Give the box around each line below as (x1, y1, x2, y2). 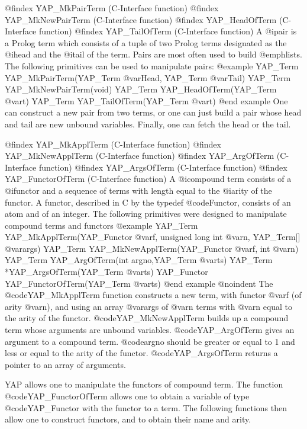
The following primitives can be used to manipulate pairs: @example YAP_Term (5, 59, 299, 72)
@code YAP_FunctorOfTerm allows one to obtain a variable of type (5, 390, 250, 402)
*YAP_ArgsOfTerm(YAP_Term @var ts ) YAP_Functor (5, 265, 208, 278)
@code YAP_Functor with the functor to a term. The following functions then (5, 401, 287, 414)
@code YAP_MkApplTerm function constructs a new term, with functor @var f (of (5, 289, 302, 301)
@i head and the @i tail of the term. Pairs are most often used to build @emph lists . (5, 48, 302, 60)
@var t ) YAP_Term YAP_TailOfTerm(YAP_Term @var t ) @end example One (5, 94, 288, 107)
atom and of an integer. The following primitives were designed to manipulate (5, 207, 287, 220)
